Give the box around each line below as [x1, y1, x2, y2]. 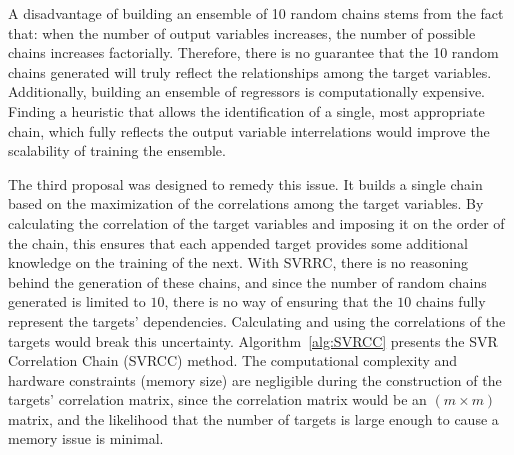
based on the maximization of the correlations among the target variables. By [8, 193, 484, 214]
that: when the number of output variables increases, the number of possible [8, 22, 476, 43]
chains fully [415, 291, 486, 312]
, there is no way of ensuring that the [164, 291, 393, 312]
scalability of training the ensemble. [8, 140, 226, 161]
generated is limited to [8, 291, 146, 312]
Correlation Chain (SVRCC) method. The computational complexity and [8, 350, 458, 371]
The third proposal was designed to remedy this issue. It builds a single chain [8, 173, 483, 194]
